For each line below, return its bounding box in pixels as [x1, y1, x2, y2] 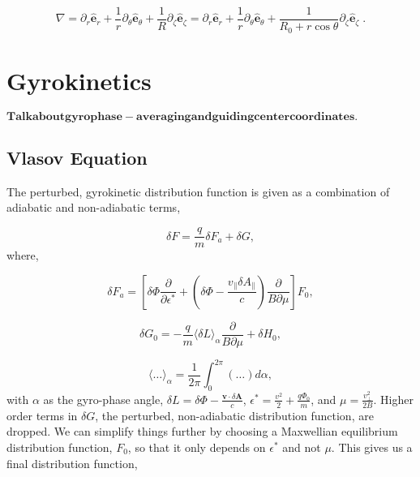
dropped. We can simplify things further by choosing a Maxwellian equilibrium [6, 423, 398, 440]
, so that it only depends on [127, 438, 266, 455]
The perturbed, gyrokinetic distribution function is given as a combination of [6, 183, 390, 200]
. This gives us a [331, 438, 413, 455]
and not [282, 438, 321, 455]
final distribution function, [6, 454, 138, 471]
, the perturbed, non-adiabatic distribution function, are [95, 406, 374, 423]
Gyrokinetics [6, 63, 152, 97]
